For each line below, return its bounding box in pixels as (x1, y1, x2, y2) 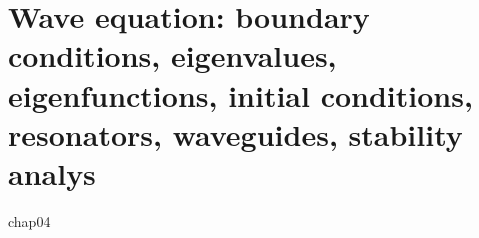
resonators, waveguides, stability (8, 113, 463, 154)
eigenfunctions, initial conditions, (8, 74, 473, 115)
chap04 (8, 210, 51, 231)
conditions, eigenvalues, (8, 35, 337, 76)
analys (8, 152, 96, 193)
